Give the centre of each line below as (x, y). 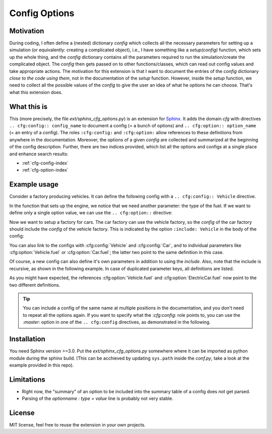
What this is (28, 106)
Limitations (27, 379)
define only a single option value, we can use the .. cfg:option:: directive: (91, 213)
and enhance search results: (39, 154)
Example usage (34, 184)
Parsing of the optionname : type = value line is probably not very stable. (97, 399)
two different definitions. (35, 285)
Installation (27, 339)
